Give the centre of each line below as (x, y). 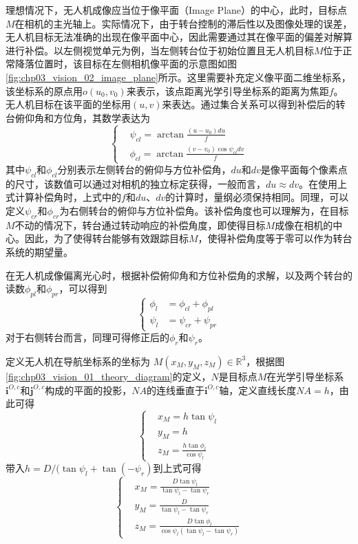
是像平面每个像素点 (304, 170)
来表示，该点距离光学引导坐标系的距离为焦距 (228, 90)
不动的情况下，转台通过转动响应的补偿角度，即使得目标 (140, 225)
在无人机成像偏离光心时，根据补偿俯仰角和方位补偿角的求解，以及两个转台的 (179, 275)
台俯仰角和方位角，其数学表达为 (78, 117)
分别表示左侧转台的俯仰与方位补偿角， (144, 170)
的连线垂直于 (175, 390)
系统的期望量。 (39, 252)
